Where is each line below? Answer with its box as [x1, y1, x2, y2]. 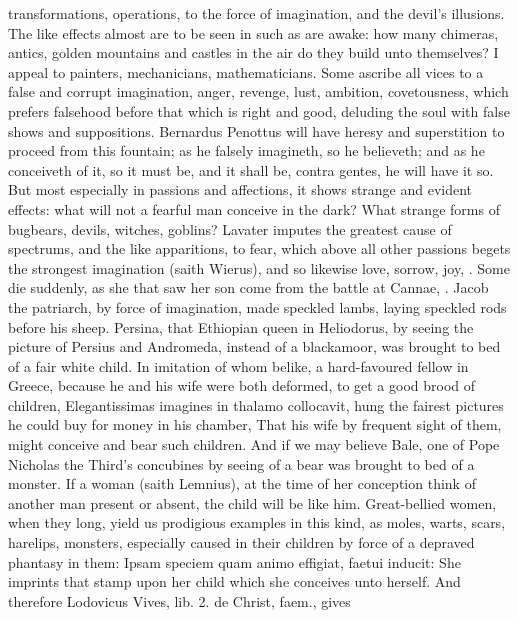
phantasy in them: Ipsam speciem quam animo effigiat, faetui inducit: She [8, 551, 461, 572]
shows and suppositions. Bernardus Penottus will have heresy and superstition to [8, 120, 505, 141]
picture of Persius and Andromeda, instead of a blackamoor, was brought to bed [8, 336, 501, 357]
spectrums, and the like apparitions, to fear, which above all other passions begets [8, 238, 511, 259]
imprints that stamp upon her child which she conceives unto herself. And [8, 571, 461, 592]
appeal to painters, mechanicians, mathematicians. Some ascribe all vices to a [8, 61, 484, 82]
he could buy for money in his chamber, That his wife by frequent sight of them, [8, 414, 502, 435]
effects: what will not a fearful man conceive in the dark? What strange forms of [8, 198, 500, 219]
